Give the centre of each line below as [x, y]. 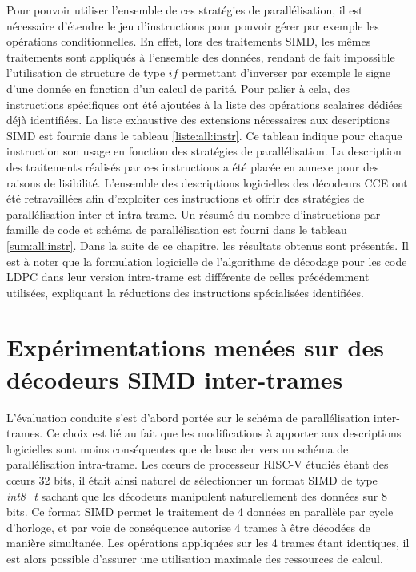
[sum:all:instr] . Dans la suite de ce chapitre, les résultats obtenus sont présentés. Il [208, 245]
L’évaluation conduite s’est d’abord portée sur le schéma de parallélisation [188, 417]
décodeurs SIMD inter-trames [175, 379]
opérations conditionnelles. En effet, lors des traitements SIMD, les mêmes [189, 41]
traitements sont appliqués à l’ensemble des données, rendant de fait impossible [201, 56]
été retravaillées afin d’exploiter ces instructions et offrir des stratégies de [186, 198]
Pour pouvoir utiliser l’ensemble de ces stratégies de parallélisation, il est [185, 10]
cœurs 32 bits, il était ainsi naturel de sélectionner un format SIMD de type [192, 479]
